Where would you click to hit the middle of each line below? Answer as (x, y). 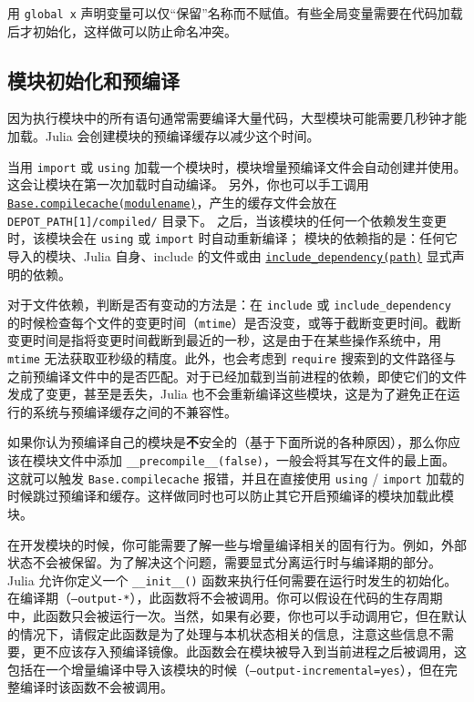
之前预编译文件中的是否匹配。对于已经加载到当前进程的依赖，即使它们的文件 (237, 376)
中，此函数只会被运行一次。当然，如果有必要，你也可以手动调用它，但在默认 (237, 616)
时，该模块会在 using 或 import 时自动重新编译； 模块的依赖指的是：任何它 (233, 238)
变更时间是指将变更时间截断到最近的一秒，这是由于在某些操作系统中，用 (224, 340)
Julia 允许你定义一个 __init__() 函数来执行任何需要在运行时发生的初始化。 (232, 580)
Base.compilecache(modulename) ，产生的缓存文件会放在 (172, 202)
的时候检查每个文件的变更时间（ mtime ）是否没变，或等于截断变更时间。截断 (234, 322)
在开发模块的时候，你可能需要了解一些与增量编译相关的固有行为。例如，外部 (237, 544)
